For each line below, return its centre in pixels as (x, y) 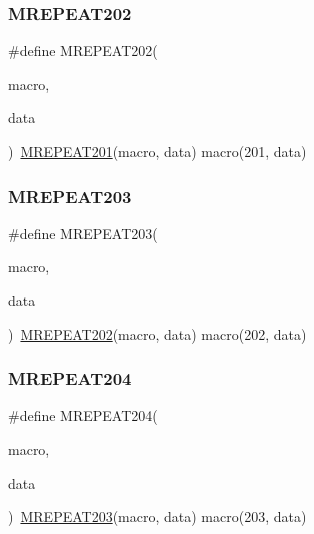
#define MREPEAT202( (83, 50)
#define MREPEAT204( (83, 415)
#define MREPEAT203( (83, 232)
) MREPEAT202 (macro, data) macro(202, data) (157, 333)
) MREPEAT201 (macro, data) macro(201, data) (157, 151)
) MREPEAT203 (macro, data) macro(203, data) (157, 516)
